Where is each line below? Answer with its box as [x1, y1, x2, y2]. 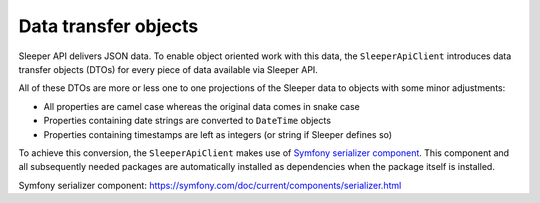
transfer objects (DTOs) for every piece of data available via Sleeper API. [18, 63, 319, 75]
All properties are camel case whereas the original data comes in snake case [43, 100, 360, 112]
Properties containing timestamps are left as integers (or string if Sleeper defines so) [43, 128, 393, 140]
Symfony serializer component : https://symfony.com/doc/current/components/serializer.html [18, 179, 402, 191]
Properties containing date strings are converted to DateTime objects [43, 115, 332, 127]
